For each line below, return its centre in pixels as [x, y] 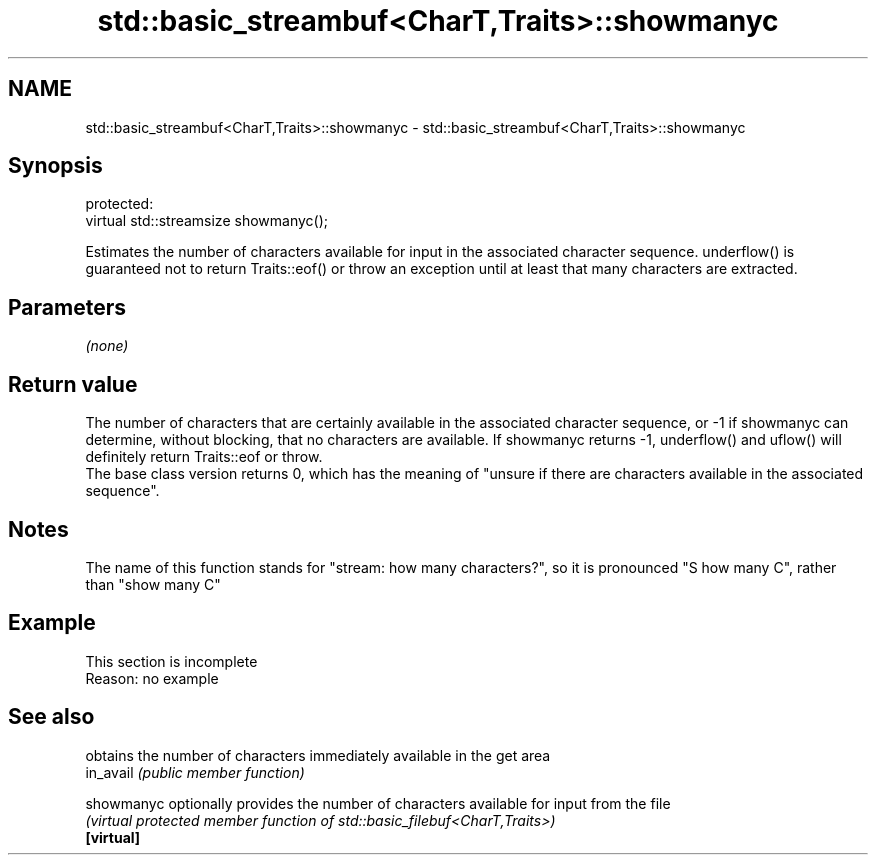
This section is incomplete [171, 661]
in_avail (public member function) [195, 772]
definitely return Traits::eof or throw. [204, 457]
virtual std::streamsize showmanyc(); [206, 221]
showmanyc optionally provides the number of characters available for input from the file [378, 803]
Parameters [67, 307]
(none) [107, 346]
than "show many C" [153, 584]
